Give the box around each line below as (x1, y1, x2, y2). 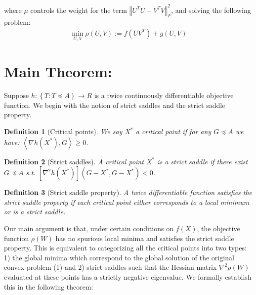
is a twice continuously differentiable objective (94, 90, 234, 100)
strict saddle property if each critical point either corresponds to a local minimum (4, 197, 250, 207)
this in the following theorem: (4, 281, 93, 292)
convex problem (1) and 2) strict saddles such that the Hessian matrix (4, 262, 217, 272)
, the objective (197, 223, 240, 234)
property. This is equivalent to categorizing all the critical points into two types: (4, 243, 247, 253)
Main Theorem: (4, 61, 112, 82)
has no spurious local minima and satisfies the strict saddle (55, 233, 234, 243)
